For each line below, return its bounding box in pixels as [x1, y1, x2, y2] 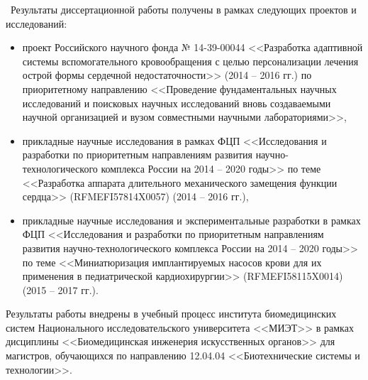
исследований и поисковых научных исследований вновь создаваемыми [22, 95, 331, 110]
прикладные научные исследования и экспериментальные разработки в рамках [22, 212, 361, 227]
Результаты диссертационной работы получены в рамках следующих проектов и [10, 2, 357, 16]
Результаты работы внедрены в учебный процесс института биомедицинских [6, 306, 337, 321]
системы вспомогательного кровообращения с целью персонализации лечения [22, 53, 359, 68]
